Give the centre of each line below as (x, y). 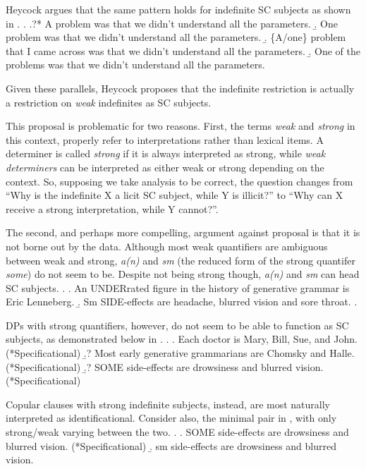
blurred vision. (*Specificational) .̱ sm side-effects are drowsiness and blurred (171, 445)
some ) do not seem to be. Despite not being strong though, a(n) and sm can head (183, 274)
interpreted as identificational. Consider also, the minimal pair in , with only (171, 418)
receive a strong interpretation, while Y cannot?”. (112, 208)
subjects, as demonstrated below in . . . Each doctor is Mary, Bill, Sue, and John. (182, 339)
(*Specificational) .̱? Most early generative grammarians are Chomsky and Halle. (180, 353)
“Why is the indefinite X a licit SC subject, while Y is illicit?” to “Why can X (175, 195)
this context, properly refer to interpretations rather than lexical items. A (165, 139)
